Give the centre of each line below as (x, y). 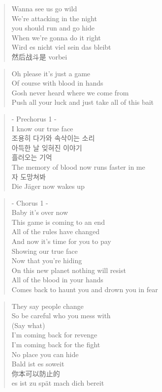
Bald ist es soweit (38, 364)
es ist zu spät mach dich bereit (58, 383)
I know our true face (42, 128)
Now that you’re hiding (47, 260)
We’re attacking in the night (54, 18)
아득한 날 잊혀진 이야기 (47, 147)
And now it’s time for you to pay (61, 241)
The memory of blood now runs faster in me (78, 166)
